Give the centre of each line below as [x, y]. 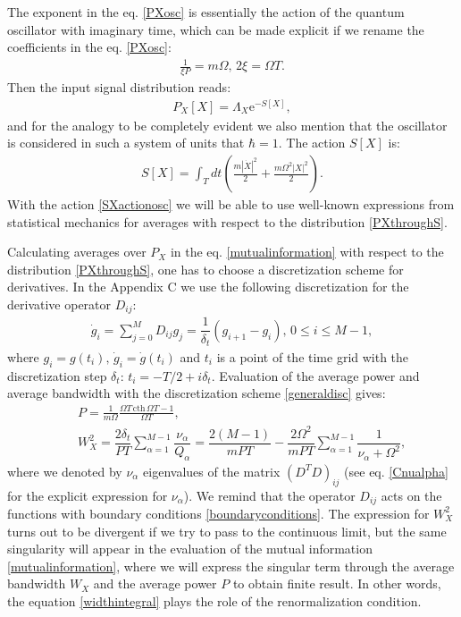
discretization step [57, 375]
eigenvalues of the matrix [212, 471]
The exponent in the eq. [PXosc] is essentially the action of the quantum [206, 12]
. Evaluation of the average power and [315, 375]
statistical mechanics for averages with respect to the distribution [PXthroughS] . [227, 221]
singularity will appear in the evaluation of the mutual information [190, 549]
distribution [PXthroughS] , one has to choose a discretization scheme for [205, 269]
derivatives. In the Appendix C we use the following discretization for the [208, 287]
